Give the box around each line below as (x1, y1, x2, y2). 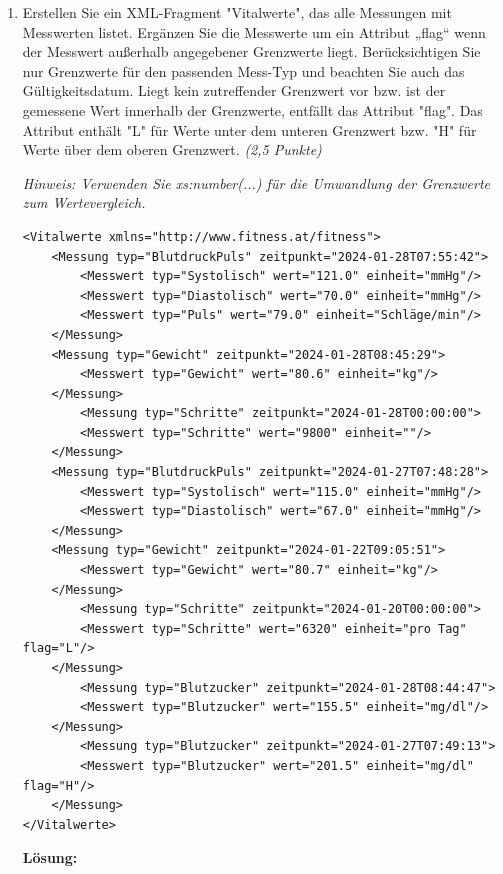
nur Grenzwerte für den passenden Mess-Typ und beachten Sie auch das (22, 60, 465, 81)
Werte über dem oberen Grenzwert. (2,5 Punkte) (22, 139, 322, 160)
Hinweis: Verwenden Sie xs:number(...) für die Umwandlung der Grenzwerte (22, 172, 491, 193)
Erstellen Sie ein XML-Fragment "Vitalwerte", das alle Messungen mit (22, 2, 452, 22)
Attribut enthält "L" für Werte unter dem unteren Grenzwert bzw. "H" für (22, 119, 477, 140)
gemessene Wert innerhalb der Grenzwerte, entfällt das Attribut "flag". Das (22, 99, 483, 120)
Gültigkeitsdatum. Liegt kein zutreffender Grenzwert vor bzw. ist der (22, 80, 446, 101)
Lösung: (22, 847, 78, 868)
